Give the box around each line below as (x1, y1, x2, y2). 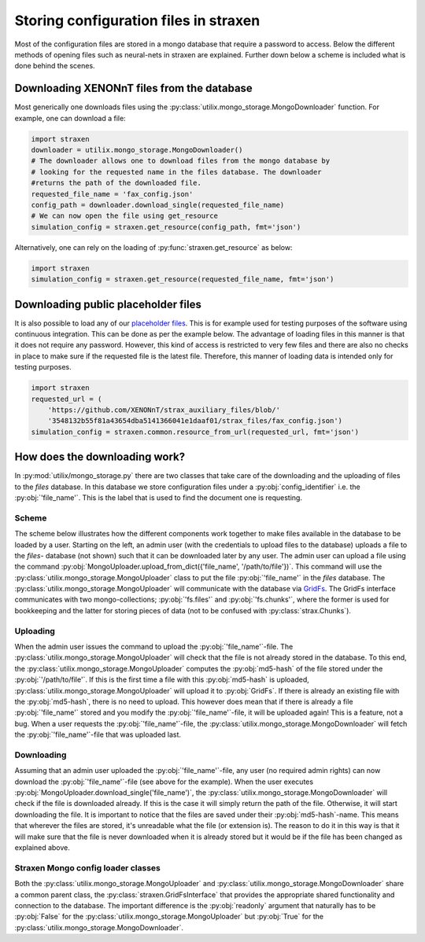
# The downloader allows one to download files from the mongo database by (31, 156, 331, 165)
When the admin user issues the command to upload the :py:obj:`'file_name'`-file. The (14, 642, 294, 651)
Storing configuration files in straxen (14, 12, 261, 29)
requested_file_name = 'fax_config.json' (31, 190, 194, 198)
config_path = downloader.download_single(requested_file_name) (31, 201, 285, 209)
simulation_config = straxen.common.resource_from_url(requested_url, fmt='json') (31, 427, 360, 436)
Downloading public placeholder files (14, 297, 202, 311)
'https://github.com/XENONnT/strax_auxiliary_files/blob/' (47, 405, 281, 414)
